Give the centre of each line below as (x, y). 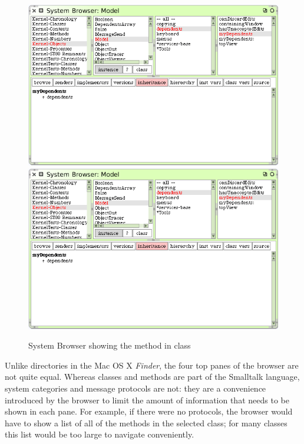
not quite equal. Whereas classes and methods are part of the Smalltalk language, (152, 377)
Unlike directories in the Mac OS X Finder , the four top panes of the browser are (152, 365)
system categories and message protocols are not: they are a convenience (136, 388)
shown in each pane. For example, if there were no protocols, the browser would (149, 411)
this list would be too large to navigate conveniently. (100, 434)
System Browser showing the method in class (110, 345)
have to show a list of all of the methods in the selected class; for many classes (146, 423)
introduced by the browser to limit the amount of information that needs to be (147, 400)
